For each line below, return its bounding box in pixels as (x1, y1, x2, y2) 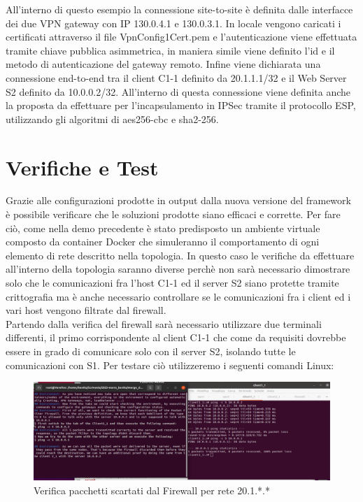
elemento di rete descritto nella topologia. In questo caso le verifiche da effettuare (6, 248, 355, 262)
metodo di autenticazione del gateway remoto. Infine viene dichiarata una (6, 57, 321, 71)
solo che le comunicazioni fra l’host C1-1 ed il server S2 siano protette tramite (6, 275, 339, 290)
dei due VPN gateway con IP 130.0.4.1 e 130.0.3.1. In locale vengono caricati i (6, 15, 341, 30)
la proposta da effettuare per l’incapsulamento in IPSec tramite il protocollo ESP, (6, 98, 356, 113)
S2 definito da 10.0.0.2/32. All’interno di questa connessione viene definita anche (6, 84, 351, 99)
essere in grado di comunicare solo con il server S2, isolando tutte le (6, 344, 296, 358)
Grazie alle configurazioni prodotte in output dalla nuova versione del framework (6, 193, 351, 208)
